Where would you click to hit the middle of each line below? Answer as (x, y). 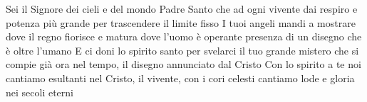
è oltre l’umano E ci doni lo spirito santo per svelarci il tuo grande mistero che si (182, 50)
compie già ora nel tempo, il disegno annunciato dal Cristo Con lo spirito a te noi (183, 64)
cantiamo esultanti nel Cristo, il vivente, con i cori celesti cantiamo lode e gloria (180, 78)
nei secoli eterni (40, 92)
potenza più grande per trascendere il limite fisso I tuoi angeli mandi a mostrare (181, 22)
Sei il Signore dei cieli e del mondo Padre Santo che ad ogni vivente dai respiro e (182, 8)
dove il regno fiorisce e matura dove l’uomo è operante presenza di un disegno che (184, 36)
